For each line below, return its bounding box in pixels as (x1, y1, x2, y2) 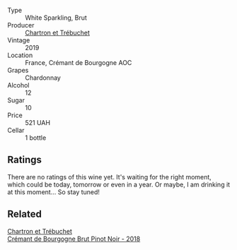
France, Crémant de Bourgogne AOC (25, 59, 132, 66)
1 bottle (25, 133, 47, 142)
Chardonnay (25, 73, 62, 82)
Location (7, 51, 33, 59)
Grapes (7, 66, 29, 74)
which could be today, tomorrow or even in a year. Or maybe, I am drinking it (7, 180, 231, 189)
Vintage (7, 36, 30, 44)
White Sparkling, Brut (25, 13, 87, 22)
